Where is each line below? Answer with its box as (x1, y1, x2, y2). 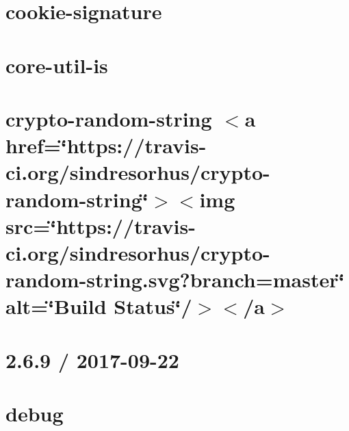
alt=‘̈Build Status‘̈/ (5, 292, 192, 320)
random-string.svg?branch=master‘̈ (5, 265, 345, 293)
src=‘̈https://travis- (5, 211, 196, 239)
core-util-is (5, 51, 108, 79)
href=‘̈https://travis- (5, 131, 207, 159)
